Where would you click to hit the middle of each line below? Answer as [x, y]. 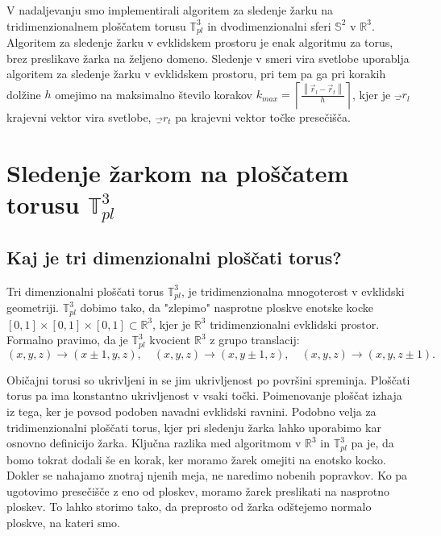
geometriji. [33, 307]
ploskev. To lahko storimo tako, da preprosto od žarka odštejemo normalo [189, 507]
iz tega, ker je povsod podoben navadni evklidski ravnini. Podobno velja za [191, 411]
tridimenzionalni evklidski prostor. [295, 324]
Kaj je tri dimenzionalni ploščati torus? [174, 258]
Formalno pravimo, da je [67, 340]
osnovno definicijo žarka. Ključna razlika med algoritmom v [154, 443]
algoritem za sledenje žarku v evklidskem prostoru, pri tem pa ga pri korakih [196, 74]
